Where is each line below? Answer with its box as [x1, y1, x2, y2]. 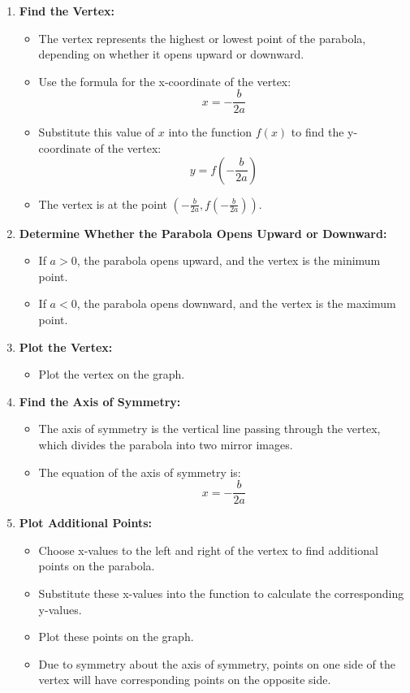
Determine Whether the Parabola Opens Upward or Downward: [19, 224, 387, 241]
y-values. [38, 600, 82, 617]
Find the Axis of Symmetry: [19, 392, 181, 409]
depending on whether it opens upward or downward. [38, 45, 304, 63]
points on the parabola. [38, 557, 155, 574]
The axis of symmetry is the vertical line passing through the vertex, [38, 420, 381, 437]
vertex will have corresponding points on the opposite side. [38, 671, 331, 688]
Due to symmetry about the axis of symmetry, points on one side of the [38, 655, 395, 672]
